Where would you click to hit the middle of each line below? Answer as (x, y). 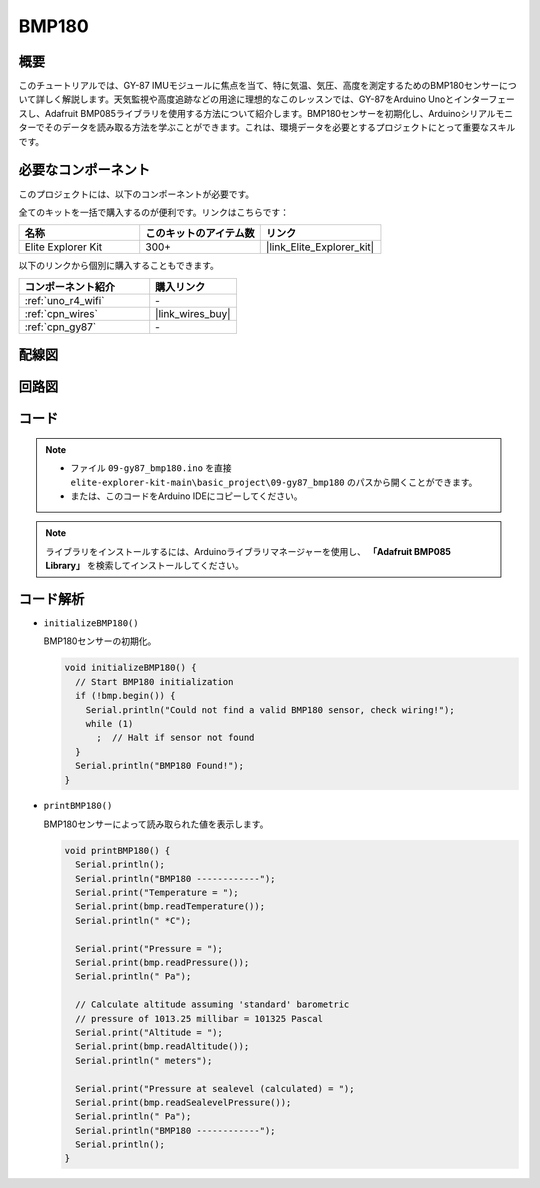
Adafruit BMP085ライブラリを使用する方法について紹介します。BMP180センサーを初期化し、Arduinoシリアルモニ (279, 113)
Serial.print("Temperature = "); (157, 893)
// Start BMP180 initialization (154, 681)
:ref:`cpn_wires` (61, 313)
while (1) (109, 723)
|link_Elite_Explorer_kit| (320, 247)
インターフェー (484, 99)
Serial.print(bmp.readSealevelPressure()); (183, 1102)
